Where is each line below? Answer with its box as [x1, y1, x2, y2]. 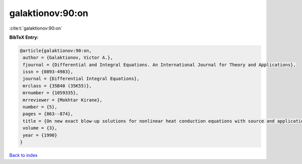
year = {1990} [23, 132, 57, 138]
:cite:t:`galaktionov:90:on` [9, 25, 62, 31]
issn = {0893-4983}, [23, 69, 73, 75]
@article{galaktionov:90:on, [20, 48, 92, 53]
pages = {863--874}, [23, 111, 73, 117]
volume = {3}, [23, 125, 57, 131]
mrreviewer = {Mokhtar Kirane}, [23, 97, 103, 103]
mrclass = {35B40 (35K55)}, [23, 83, 92, 89]
